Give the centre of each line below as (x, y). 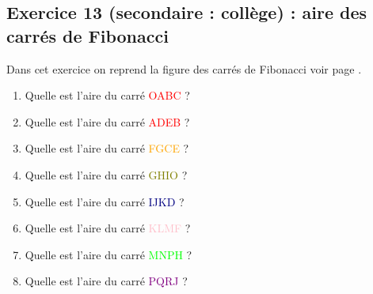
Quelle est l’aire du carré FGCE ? (107, 148)
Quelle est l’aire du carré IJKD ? (105, 201)
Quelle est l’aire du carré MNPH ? (108, 254)
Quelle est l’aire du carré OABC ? (107, 95)
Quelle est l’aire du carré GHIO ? (106, 174)
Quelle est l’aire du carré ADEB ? (107, 121)
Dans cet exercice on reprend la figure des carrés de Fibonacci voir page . (184, 68)
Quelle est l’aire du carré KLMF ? (108, 228)
